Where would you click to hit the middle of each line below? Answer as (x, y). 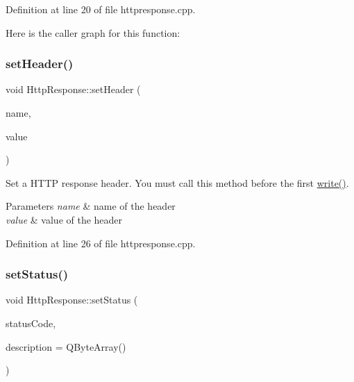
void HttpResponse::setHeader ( (73, 89)
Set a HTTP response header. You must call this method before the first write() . (177, 182)
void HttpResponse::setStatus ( (72, 300)
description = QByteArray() (66, 346)
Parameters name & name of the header (91, 206)
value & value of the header (64, 219)
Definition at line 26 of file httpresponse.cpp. (101, 243)
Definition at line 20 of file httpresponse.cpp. (101, 9)
